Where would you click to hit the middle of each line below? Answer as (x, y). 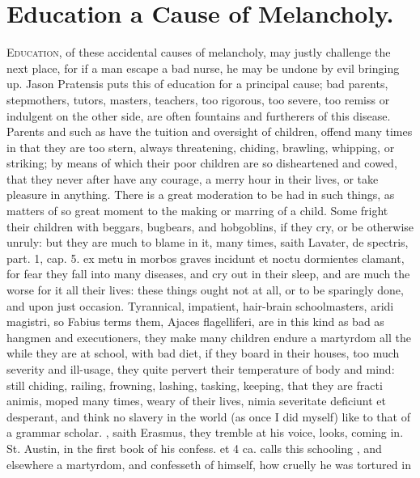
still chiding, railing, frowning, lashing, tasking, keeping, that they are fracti (195, 385)
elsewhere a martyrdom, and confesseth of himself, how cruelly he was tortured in (209, 464)
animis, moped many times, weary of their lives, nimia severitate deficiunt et (196, 401)
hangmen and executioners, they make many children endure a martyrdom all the (209, 337)
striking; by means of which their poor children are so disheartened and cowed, (202, 163)
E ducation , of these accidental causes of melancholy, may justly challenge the (199, 52)
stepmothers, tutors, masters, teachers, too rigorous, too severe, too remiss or (198, 99)
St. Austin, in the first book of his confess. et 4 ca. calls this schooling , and (194, 448)
